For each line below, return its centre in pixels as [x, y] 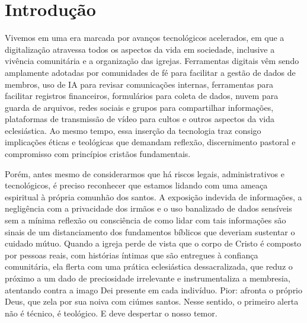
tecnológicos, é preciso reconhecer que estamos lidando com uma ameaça [136, 185]
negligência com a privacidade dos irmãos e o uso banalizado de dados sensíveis [148, 208]
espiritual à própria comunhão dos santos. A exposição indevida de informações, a [153, 196]
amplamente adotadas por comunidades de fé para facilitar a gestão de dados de [150, 72]
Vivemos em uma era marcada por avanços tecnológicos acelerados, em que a [145, 38]
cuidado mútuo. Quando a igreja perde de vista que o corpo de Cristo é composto [153, 243]
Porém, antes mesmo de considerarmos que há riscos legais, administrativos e [145, 173]
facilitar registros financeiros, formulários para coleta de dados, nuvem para [142, 96]
